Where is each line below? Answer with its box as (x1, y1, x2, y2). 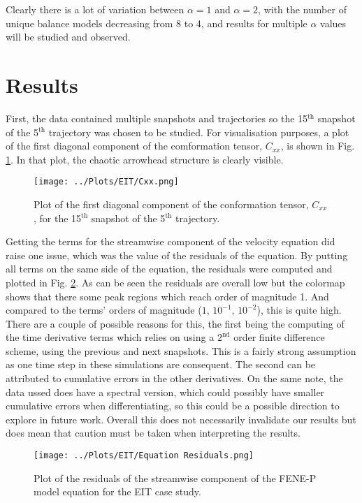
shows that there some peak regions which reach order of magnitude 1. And (6, 289, 329, 303)
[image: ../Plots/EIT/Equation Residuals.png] (34, 451, 254, 461)
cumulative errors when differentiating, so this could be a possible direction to (6, 398, 340, 413)
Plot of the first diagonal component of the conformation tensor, (34, 196, 309, 211)
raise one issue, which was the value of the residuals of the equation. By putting (6, 247, 348, 262)
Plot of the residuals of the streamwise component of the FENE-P (34, 470, 317, 485)
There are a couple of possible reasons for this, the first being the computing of (6, 316, 345, 330)
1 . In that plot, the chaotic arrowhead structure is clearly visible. (6, 152, 284, 166)
